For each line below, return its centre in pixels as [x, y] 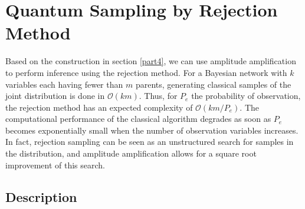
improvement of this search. [55, 165]
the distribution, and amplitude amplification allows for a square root [131, 153]
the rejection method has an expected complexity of [99, 107]
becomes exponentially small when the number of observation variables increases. [152, 130]
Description [41, 196]
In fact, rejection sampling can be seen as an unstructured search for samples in [150, 142]
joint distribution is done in [55, 96]
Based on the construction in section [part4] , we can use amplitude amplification [151, 61]
